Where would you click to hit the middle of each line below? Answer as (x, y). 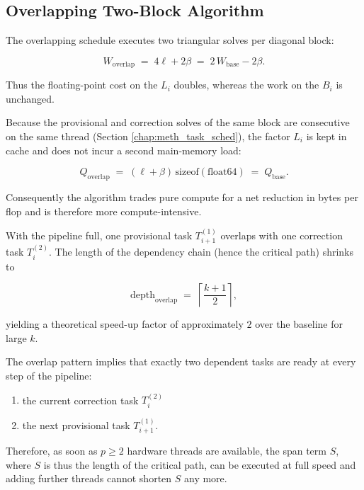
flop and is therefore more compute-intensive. (104, 211)
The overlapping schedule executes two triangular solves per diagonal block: (170, 40)
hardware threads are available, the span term (227, 451)
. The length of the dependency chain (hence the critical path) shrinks (201, 252)
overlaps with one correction (281, 235)
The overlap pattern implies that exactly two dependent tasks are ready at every (181, 361)
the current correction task (80, 400)
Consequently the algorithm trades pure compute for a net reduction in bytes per (182, 197)
